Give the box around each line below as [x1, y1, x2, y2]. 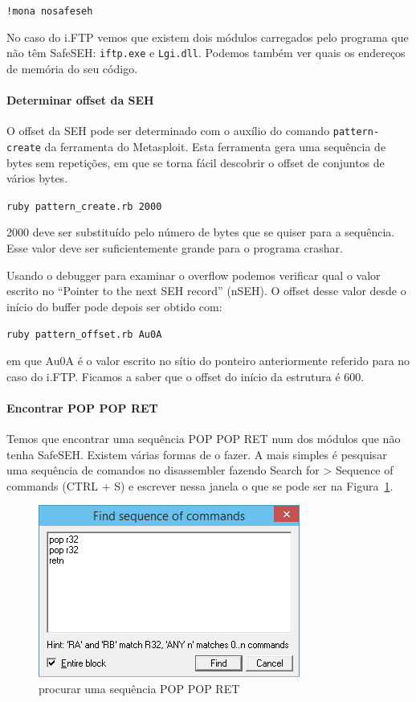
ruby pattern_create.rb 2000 [6, 200, 162, 212]
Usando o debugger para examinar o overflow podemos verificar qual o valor [6, 266, 381, 283]
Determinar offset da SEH [6, 92, 154, 109]
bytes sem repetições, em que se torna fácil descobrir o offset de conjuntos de [6, 154, 385, 170]
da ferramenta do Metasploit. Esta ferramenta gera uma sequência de [44, 138, 386, 154]
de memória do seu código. [6, 60, 138, 76]
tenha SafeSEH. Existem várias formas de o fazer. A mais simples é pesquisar [6, 445, 387, 462]
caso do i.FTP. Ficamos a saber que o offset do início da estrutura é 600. [6, 367, 365, 384]
